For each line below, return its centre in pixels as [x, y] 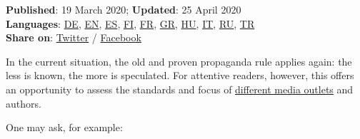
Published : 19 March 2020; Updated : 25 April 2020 [124, 9]
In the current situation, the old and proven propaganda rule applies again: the [179, 61]
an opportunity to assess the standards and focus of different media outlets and [180, 89]
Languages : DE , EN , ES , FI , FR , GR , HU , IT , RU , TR [130, 23]
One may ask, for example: [64, 127]
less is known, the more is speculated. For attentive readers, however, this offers [180, 75]
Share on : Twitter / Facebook [74, 37]
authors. [24, 103]
